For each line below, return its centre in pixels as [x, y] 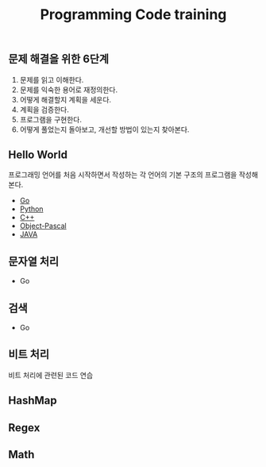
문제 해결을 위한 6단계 [59, 59]
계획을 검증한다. [44, 110]
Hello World [38, 155]
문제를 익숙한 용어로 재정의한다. [68, 90]
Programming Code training [133, 15]
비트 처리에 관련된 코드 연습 [51, 375]
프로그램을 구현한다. [50, 119]
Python [31, 209]
